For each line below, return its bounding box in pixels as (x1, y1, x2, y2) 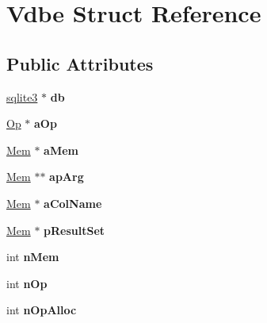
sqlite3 (6, 88, 38, 105)
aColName (44, 194, 102, 211)
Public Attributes (6, 51, 154, 75)
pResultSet (44, 221, 105, 238)
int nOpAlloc (6, 302, 77, 318)
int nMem (6, 248, 59, 265)
